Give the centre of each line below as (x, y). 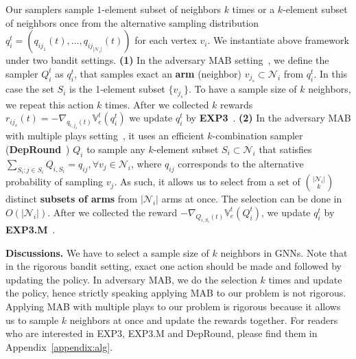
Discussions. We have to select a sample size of (107, 252)
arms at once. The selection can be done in (252, 199)
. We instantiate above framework (278, 40)
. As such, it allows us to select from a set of (207, 182)
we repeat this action (50, 104)
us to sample (32, 320)
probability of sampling (55, 182)
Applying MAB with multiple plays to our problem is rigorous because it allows (173, 306)
